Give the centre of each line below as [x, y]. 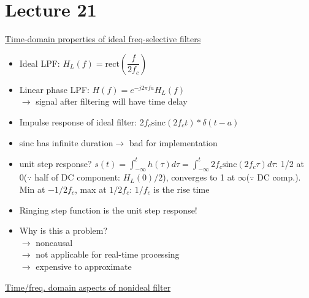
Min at [32, 189]
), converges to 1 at [199, 177]
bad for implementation [173, 142]
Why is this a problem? [63, 230]
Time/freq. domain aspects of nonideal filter [88, 287]
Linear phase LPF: [54, 89]
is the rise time [181, 189]
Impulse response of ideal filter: [78, 121]
